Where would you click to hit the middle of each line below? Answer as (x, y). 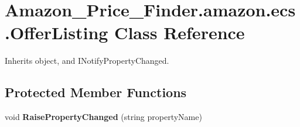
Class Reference (180, 32)
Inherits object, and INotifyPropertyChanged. (87, 61)
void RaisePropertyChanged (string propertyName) (103, 117)
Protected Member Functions (96, 92)
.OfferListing (57, 32)
